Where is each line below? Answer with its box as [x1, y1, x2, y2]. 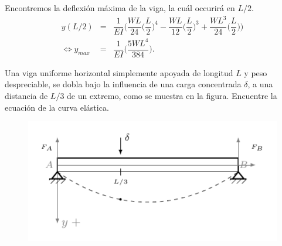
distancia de [5, 89, 48, 101]
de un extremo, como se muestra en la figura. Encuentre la [67, 89, 277, 101]
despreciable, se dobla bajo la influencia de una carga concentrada [5, 78, 242, 90]
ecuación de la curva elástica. [5, 101, 109, 113]
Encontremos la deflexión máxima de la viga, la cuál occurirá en [5, 2, 235, 13]
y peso [244, 66, 267, 78]
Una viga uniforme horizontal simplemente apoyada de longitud [5, 66, 233, 78]
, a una [247, 78, 273, 90]
